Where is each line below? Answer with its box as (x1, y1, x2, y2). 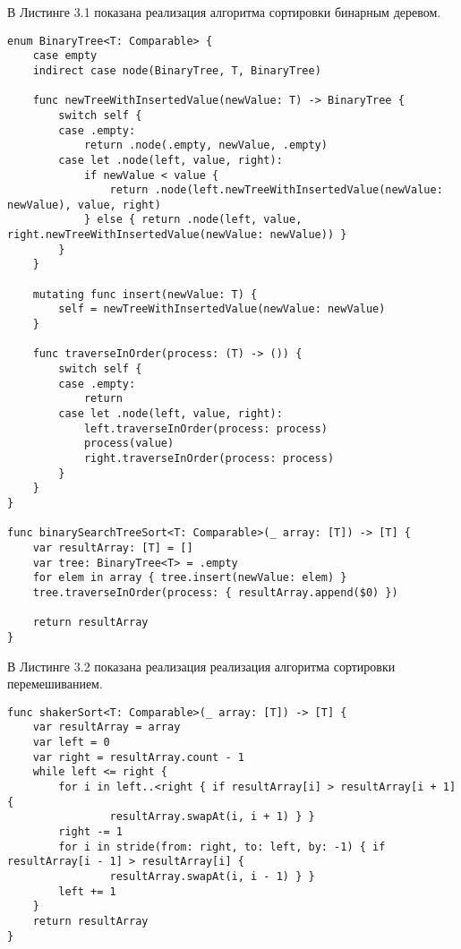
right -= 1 (58, 825, 123, 838)
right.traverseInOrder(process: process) (83, 451, 335, 465)
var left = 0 (32, 736, 110, 748)
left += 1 (58, 885, 116, 898)
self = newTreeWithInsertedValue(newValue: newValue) (58, 303, 386, 316)
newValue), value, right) (7, 198, 161, 211)
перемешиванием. (7, 674, 103, 693)
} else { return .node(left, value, (83, 213, 303, 227)
